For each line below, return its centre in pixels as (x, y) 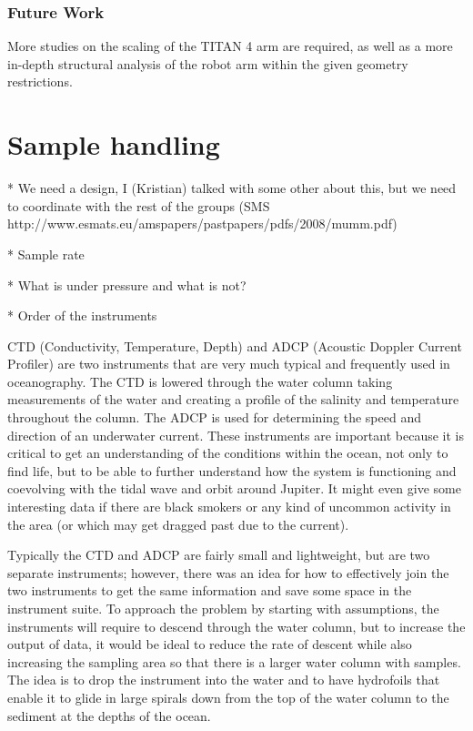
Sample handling (114, 144)
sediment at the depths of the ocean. (109, 715)
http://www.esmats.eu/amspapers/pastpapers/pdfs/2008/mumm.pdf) (202, 223)
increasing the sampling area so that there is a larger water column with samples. (234, 661)
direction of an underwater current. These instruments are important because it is (236, 435)
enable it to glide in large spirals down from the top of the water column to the (228, 697)
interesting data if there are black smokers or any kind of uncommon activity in (229, 507)
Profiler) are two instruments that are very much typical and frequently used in (229, 364)
